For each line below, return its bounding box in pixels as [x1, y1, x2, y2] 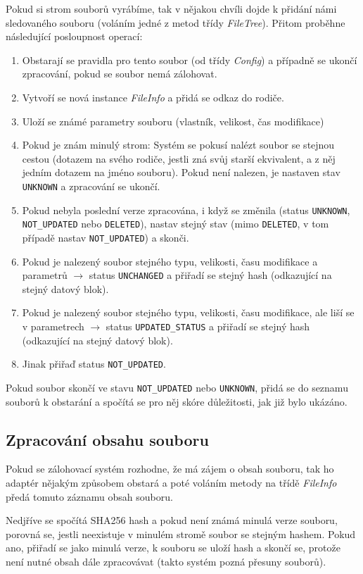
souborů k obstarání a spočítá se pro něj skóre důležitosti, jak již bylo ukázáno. [6, 394, 348, 408]
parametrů [22, 268, 68, 282]
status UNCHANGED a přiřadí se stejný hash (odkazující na [89, 268, 332, 282]
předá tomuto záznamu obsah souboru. [6, 489, 173, 504]
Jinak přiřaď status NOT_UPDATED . [22, 356, 166, 371]
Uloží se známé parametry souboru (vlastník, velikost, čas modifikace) [22, 113, 324, 128]
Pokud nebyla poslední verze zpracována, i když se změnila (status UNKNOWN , [22, 202, 350, 217]
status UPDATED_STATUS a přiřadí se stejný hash [106, 319, 310, 333]
